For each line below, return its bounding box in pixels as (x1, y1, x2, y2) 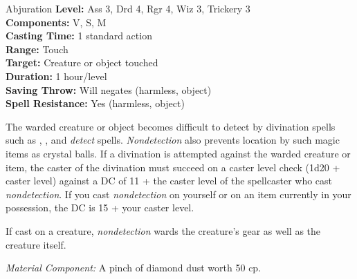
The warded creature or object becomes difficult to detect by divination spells (6, 119, 336, 133)
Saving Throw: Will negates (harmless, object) (6, 82, 212, 97)
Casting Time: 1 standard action (6, 28, 152, 43)
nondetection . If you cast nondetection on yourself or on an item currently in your (6, 186, 351, 201)
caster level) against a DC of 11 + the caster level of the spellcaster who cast (6, 173, 333, 188)
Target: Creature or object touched (6, 55, 158, 70)
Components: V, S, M (6, 15, 107, 29)
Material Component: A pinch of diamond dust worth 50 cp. (6, 260, 262, 275)
